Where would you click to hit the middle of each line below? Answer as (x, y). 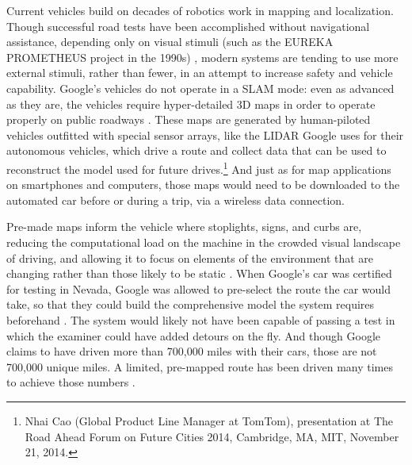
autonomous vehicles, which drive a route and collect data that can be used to (196, 150)
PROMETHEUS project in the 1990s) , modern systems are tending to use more (202, 57)
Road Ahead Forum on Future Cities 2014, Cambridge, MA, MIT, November (212, 436)
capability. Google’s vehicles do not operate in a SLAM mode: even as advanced (200, 88)
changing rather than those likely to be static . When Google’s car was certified (199, 273)
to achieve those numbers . (71, 382)
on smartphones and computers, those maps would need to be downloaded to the (203, 184)
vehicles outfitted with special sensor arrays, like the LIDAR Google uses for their (205, 135)
